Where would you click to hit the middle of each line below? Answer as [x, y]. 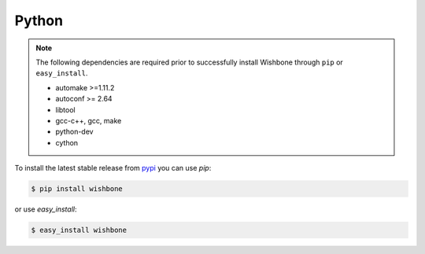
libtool [65, 109]
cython [67, 142]
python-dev [74, 132]
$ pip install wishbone [77, 189]
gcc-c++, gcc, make [89, 120]
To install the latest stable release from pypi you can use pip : [113, 168]
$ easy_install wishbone [79, 230]
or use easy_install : [46, 209]
